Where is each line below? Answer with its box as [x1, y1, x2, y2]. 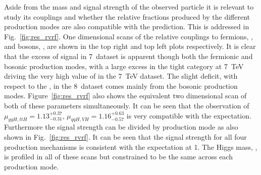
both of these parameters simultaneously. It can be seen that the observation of [4, 100, 249, 110]
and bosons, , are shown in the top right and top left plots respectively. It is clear [4, 41, 256, 51]
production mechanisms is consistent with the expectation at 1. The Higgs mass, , [4, 141, 257, 152]
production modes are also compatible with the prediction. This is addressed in [4, 21, 249, 32]
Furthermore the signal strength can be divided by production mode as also [4, 122, 238, 132]
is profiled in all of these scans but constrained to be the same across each [4, 151, 233, 162]
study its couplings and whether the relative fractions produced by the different [4, 11, 250, 22]
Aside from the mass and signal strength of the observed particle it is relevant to [4, 2, 254, 12]
